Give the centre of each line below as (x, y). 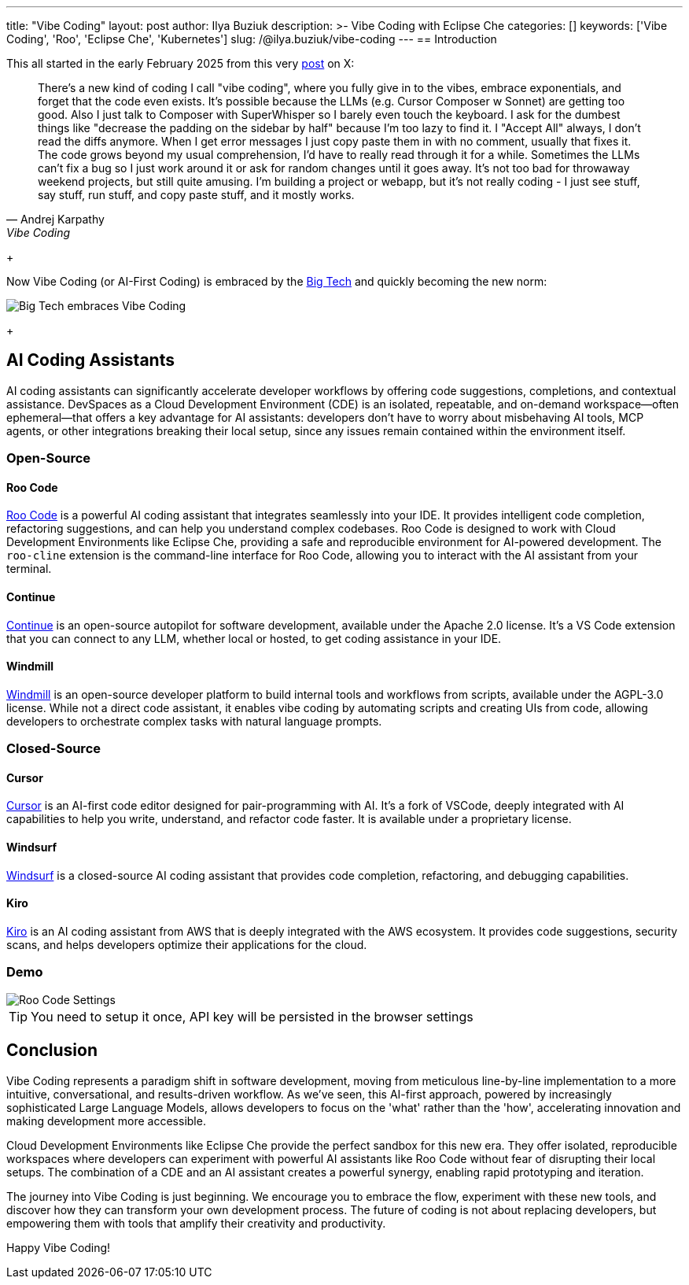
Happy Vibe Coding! (59, 1247)
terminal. (29, 569)
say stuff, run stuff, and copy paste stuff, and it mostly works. (196, 195)
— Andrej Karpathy (55, 219)
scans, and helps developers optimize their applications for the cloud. (187, 944)
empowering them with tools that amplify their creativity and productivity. (196, 1223)
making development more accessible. (106, 1121)
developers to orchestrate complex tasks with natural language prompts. (194, 721)
